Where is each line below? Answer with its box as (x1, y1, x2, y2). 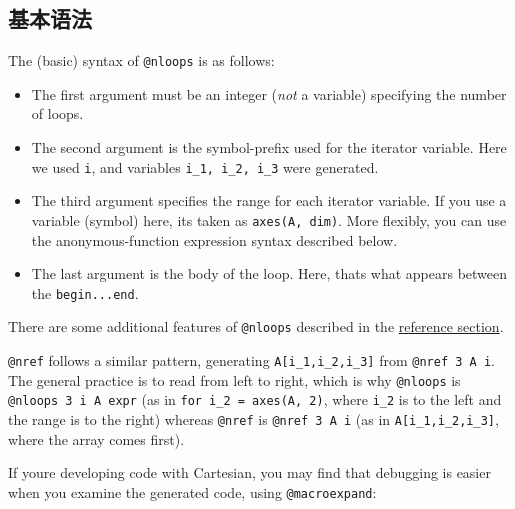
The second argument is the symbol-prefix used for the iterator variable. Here (31, 137, 507, 158)
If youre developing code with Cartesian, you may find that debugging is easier (8, 462, 491, 483)
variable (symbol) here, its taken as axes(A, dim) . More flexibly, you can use (31, 209, 507, 230)
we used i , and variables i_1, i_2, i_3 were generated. (31, 156, 379, 177)
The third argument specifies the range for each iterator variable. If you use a (31, 190, 507, 211)
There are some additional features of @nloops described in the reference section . (8, 316, 504, 337)
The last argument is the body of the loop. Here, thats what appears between (31, 263, 508, 284)
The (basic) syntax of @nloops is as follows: (8, 50, 275, 71)
